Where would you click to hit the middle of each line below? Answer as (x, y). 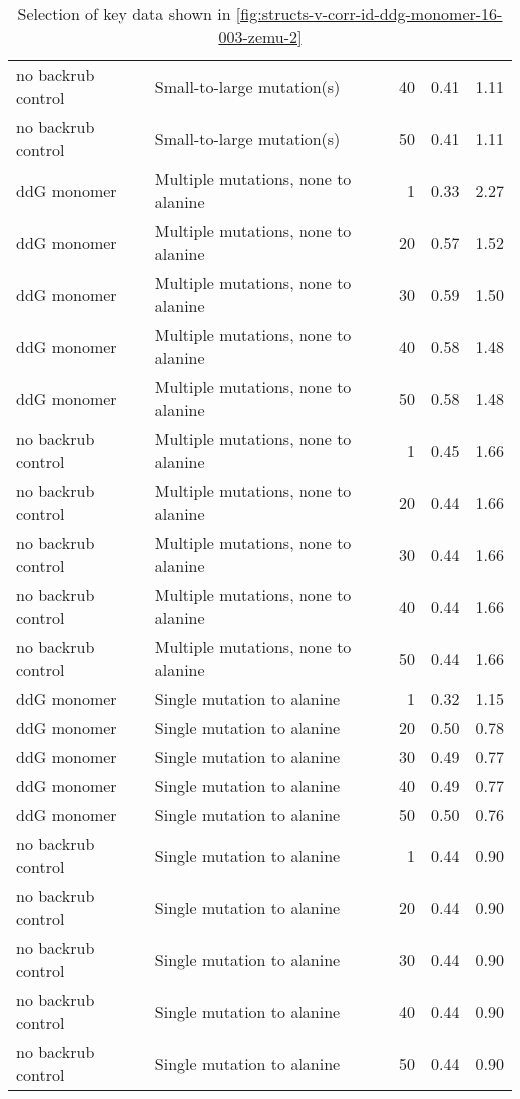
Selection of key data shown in (124, 13)
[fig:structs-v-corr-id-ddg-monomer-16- (369, 13)
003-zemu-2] (260, 36)
